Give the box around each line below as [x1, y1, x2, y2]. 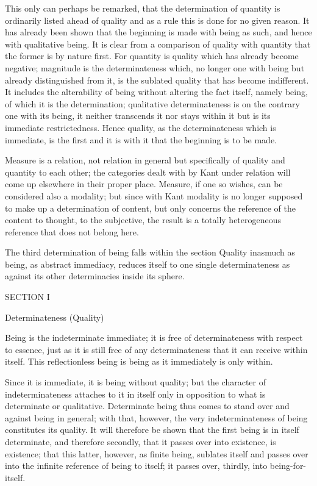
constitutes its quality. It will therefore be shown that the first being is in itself [5, 423, 299, 436]
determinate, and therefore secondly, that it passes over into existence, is [5, 435, 276, 448]
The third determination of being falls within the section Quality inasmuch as [5, 246, 296, 259]
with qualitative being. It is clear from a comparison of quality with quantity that [5, 37, 311, 50]
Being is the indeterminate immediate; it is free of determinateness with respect [5, 331, 303, 344]
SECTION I [5, 290, 50, 303]
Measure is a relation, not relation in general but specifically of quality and [5, 154, 285, 166]
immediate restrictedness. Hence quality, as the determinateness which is [5, 121, 276, 134]
